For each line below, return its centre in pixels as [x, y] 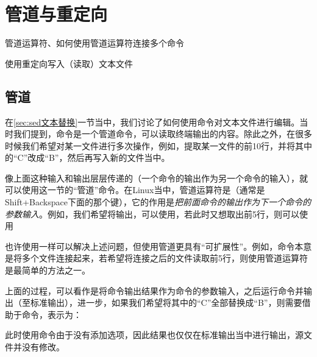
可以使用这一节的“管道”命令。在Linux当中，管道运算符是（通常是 [135, 190]
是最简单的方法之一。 [48, 270]
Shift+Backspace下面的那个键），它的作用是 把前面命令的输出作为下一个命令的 [158, 202]
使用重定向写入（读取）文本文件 [69, 63]
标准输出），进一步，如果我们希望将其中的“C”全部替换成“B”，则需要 [166, 302]
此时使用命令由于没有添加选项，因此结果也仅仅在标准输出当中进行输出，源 [154, 335]
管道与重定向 [56, 14]
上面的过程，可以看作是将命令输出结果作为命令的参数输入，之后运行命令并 [154, 290]
